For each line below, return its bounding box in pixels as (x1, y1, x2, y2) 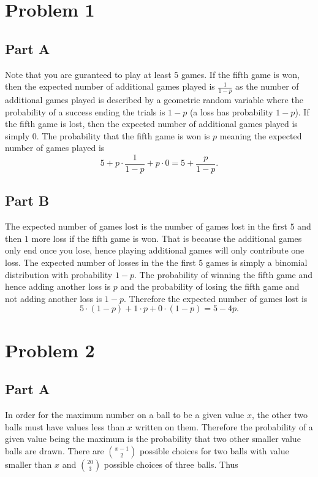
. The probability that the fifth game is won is (36, 129, 210, 142)
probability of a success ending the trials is (5, 105, 165, 118)
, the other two (251, 408, 308, 421)
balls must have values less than (5, 420, 125, 433)
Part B (5, 191, 50, 210)
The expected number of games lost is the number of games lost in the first (5, 220, 287, 233)
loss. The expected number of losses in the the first (5, 256, 196, 269)
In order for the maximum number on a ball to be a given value (5, 408, 244, 421)
